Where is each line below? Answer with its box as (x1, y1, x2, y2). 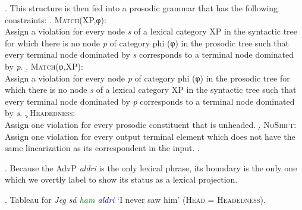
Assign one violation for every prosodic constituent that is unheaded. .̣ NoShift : (5, 118, 297, 130)
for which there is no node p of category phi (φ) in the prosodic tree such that (5, 36, 290, 49)
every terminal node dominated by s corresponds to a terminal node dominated (5, 48, 294, 61)
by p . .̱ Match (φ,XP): (5, 59, 83, 72)
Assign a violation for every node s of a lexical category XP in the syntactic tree (5, 25, 298, 37)
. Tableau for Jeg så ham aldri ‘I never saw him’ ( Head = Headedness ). (5, 193, 266, 205)
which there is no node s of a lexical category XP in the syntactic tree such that (5, 83, 297, 96)
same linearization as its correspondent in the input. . (5, 142, 200, 154)
